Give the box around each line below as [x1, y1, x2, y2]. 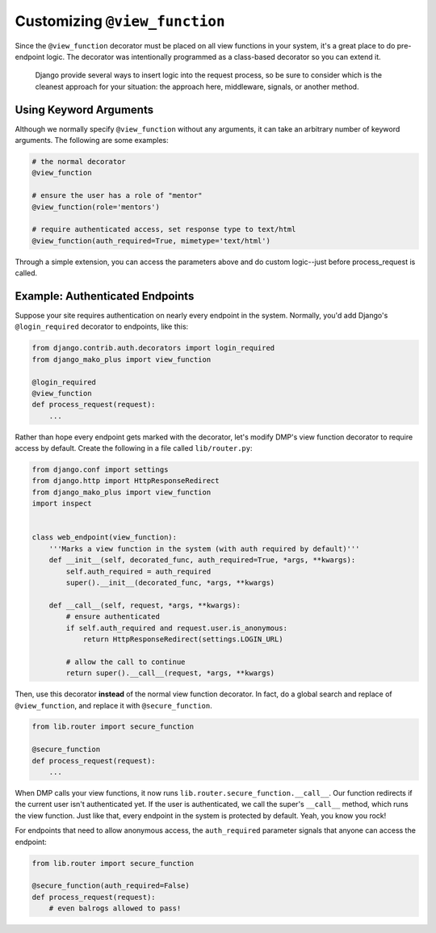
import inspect [31, 499, 92, 508]
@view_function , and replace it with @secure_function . [15, 700, 213, 710]
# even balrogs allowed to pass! [48, 904, 182, 913]
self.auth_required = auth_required [65, 566, 212, 576]
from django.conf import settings [31, 465, 169, 474]
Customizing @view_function [15, 12, 225, 30]
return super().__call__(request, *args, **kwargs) [65, 669, 275, 678]
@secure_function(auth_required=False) [31, 881, 190, 890]
